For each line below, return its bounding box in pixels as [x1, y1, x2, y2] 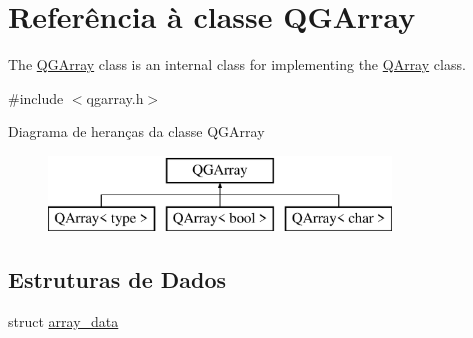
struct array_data [8, 311, 119, 332]
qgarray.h [86, 87, 144, 108]
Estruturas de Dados [8, 264, 227, 295]
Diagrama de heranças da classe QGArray [8, 121, 265, 142]
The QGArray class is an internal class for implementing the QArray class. [8, 54, 466, 75]
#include [8, 87, 64, 108]
